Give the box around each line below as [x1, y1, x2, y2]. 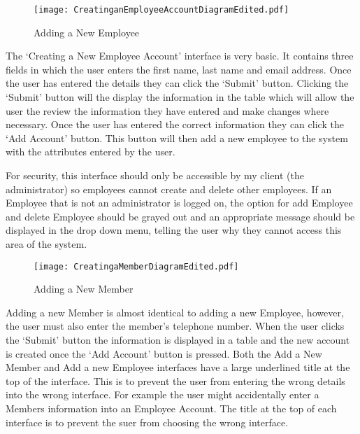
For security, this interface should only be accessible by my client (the [6, 168, 304, 182]
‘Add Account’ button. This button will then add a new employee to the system [6, 130, 348, 145]
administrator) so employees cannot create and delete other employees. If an [6, 181, 332, 196]
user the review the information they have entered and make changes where [6, 103, 329, 118]
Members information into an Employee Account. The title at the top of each [6, 400, 337, 415]
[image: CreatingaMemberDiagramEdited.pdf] [34, 261, 239, 272]
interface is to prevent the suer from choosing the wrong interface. [6, 414, 289, 429]
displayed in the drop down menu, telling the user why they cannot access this [6, 223, 342, 237]
